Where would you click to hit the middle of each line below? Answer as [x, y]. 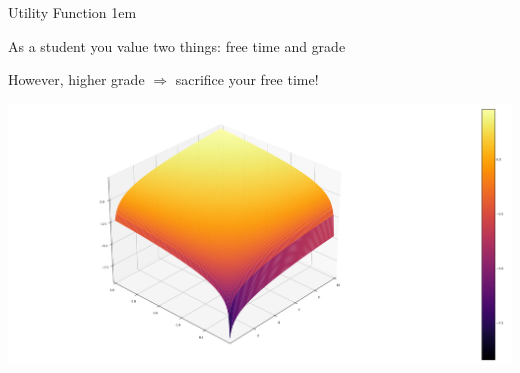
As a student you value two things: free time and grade [177, 45]
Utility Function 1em [72, 12]
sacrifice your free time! [247, 79]
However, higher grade [76, 79]
